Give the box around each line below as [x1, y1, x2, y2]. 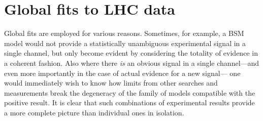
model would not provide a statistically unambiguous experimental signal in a [4, 37, 246, 48]
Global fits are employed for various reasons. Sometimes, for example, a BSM [4, 28, 244, 38]
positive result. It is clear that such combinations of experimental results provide [4, 97, 255, 108]
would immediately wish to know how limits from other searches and [4, 77, 218, 88]
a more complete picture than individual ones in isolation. [4, 107, 184, 117]
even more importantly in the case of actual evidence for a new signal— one [4, 67, 241, 78]
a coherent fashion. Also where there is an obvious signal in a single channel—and [4, 57, 259, 68]
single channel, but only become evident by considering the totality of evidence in [4, 48, 258, 58]
